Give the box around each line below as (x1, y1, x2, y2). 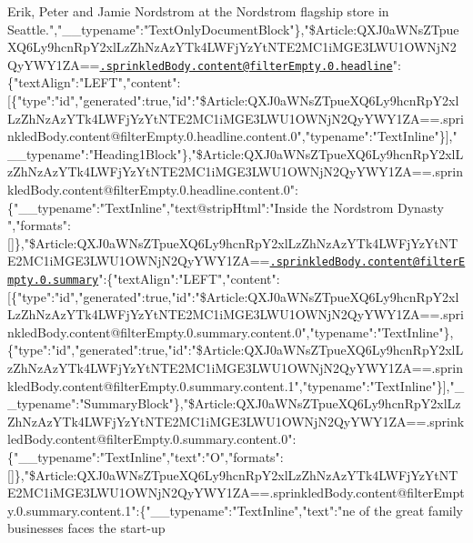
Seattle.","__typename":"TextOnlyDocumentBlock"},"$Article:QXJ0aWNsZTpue (7, 19, 459, 38)
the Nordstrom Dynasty (311, 197, 444, 216)
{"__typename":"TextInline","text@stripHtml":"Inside (7, 197, 307, 216)
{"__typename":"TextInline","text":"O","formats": (7, 447, 284, 467)
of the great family (358, 500, 463, 519)
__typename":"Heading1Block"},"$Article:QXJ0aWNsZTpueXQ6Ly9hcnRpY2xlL (7, 144, 464, 163)
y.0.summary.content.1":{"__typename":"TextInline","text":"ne (7, 500, 356, 519)
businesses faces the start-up (7, 518, 166, 538)
